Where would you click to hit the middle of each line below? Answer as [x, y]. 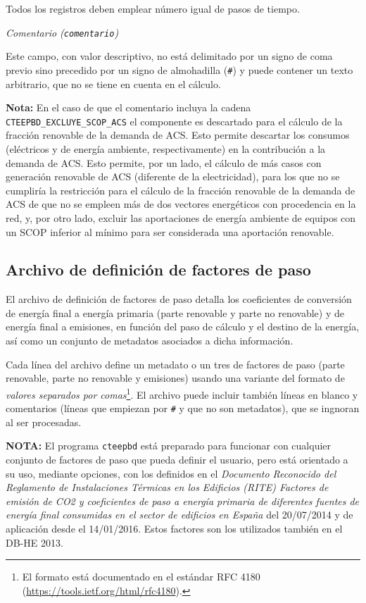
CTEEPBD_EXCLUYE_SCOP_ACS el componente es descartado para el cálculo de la [174, 121]
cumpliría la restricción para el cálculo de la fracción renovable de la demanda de [181, 190]
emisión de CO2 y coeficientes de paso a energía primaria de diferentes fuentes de [183, 501]
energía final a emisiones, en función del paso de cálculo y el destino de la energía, [183, 327]
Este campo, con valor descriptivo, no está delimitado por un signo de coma [169, 56]
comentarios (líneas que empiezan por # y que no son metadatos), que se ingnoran [183, 408]
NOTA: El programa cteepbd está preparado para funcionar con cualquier [169, 446]
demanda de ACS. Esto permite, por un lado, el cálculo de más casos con [164, 162]
